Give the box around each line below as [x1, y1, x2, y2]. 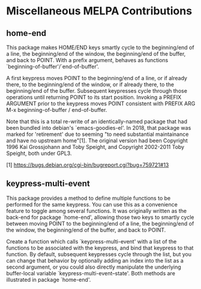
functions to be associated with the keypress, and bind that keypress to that [6, 244, 194, 251]
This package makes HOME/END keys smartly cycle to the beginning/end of [6, 44, 194, 51]
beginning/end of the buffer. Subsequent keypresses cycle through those [6, 87, 188, 94]
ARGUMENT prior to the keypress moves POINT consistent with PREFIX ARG [6, 100, 196, 107]
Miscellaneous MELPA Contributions [6, 4, 193, 18]
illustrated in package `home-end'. [6, 276, 91, 283]
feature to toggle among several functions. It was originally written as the [6, 207, 187, 214]
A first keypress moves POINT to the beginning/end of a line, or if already [6, 75, 188, 81]
